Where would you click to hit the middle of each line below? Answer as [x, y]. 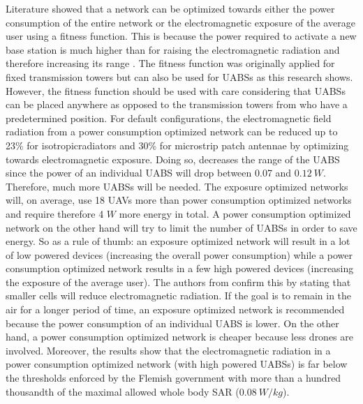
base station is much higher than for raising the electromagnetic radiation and [173, 49]
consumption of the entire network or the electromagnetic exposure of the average [180, 22]
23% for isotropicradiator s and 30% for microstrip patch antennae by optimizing [177, 145]
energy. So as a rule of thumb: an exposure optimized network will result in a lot [178, 241]
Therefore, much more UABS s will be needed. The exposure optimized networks [177, 186]
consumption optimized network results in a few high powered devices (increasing [180, 268]
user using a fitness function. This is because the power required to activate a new [181, 36]
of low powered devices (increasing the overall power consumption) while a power [179, 254]
